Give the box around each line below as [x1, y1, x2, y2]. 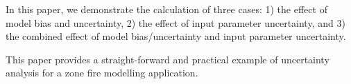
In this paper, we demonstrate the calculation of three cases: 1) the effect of [6, 2, 327, 16]
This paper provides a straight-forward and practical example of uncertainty [6, 52, 329, 66]
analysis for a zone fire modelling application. [6, 65, 198, 80]
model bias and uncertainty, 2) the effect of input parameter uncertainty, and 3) [6, 15, 345, 30]
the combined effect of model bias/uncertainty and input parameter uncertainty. [6, 29, 346, 43]
